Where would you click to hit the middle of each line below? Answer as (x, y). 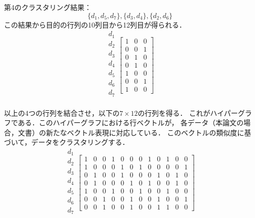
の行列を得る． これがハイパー (188, 113)
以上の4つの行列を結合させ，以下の (62, 113)
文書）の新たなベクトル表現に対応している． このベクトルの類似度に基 (134, 132)
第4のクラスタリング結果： (48, 7)
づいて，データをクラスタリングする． (67, 142)
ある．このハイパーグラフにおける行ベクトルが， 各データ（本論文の (131, 123)
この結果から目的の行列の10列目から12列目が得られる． (95, 24)
